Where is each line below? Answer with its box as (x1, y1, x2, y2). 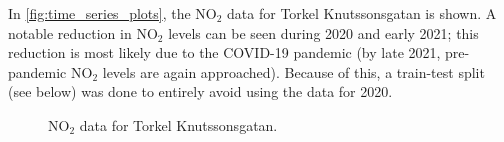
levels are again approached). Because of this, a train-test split (102, 61, 485, 82)
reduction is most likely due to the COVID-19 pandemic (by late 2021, (8, 42, 441, 63)
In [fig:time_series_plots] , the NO (8, 3, 217, 23)
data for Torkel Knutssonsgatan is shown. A (227, 3, 497, 23)
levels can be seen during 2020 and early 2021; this (168, 22, 479, 43)
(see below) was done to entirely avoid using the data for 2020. (8, 81, 393, 102)
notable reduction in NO (8, 22, 158, 43)
